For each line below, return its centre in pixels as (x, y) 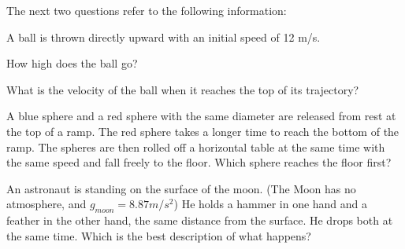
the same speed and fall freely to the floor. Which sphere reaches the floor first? (199, 162)
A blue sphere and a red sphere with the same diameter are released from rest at (201, 116)
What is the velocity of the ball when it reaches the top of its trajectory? (183, 89)
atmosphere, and (46, 204)
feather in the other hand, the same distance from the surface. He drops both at (200, 220)
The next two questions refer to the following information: (147, 10)
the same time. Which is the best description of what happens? (159, 235)
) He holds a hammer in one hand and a (271, 204)
